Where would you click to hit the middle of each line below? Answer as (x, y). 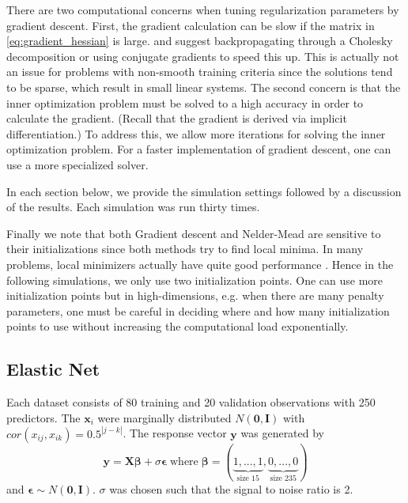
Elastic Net (53, 369)
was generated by (283, 433)
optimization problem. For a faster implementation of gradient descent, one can (199, 149)
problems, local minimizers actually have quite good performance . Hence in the (200, 264)
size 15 (248, 479)
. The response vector (175, 433)
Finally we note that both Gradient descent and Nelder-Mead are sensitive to (194, 233)
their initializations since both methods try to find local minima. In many (185, 249)
